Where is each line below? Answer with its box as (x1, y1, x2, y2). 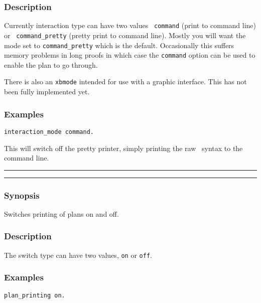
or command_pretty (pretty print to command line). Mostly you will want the (4, 30, 246, 40)
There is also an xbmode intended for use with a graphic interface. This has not (4, 76, 247, 87)
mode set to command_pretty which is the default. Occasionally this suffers (4, 40, 234, 50)
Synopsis (4, 189, 40, 201)
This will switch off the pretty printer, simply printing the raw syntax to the (4, 142, 243, 153)
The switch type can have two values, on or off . (4, 249, 152, 260)
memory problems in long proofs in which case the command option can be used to (4, 50, 255, 60)
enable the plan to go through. (4, 59, 98, 70)
